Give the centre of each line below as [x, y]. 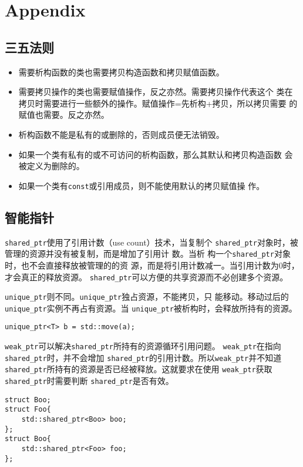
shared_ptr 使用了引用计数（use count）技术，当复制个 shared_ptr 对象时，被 [151, 242]
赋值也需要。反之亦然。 [64, 115]
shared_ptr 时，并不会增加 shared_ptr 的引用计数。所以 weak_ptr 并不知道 [143, 357]
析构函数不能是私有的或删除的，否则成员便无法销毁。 [121, 134]
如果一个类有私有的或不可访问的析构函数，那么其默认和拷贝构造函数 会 [156, 154]
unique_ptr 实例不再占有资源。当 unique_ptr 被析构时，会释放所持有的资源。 [151, 308]
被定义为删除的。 [51, 166]
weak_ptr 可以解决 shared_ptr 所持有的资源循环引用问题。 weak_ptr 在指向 [143, 346]
